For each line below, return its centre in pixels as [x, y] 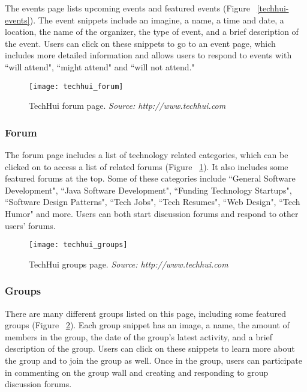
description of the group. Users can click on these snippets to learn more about [150, 348]
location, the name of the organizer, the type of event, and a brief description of [152, 32]
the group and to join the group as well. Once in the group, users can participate [153, 360]
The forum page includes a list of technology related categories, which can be [147, 155]
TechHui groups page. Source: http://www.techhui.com [129, 264]
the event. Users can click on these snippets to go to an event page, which [140, 43]
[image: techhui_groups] [78, 245]
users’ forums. [30, 225]
